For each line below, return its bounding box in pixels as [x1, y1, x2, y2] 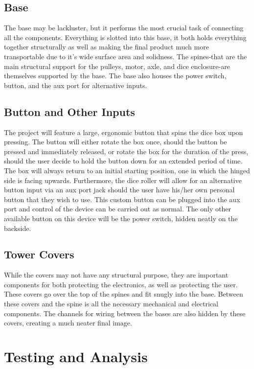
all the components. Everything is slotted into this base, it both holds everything [4, 32, 247, 42]
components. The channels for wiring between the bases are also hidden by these [4, 308, 246, 318]
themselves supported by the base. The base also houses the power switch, [4, 70, 227, 81]
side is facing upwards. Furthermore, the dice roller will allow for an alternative [4, 175, 242, 185]
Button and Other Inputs [4, 104, 135, 119]
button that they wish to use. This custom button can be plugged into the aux [4, 194, 240, 204]
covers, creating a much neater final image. [4, 318, 132, 328]
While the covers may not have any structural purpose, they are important [4, 270, 229, 280]
